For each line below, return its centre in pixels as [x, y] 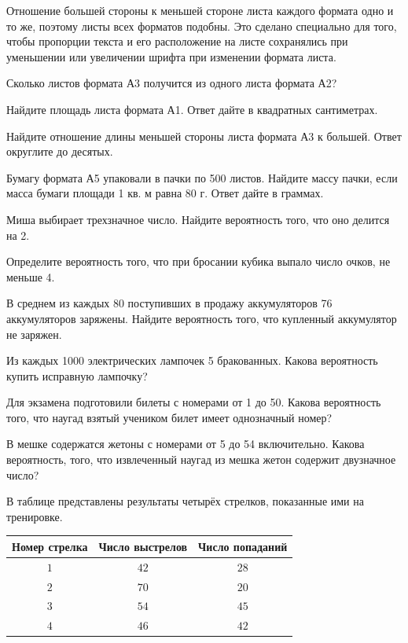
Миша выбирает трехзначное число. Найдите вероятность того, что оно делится [198, 219]
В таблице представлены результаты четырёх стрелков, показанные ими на [185, 501]
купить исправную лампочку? [77, 375]
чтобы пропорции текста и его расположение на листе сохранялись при [177, 41]
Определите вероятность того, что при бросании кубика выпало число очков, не [198, 261]
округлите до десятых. [60, 151]
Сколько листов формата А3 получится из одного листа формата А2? [172, 83]
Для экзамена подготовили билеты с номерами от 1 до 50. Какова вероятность [194, 402]
